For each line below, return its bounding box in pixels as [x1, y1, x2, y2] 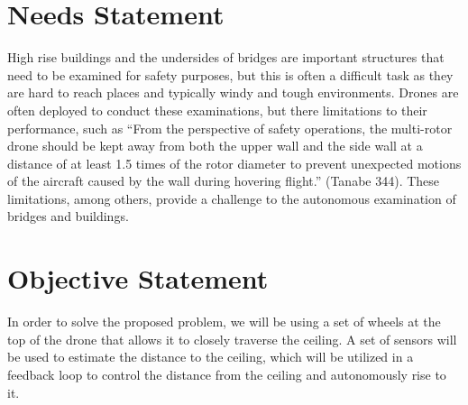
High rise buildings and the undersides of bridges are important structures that [7, 48, 445, 67]
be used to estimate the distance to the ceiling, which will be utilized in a [7, 347, 414, 366]
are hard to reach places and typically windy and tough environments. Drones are [7, 83, 459, 102]
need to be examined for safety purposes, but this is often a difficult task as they [7, 65, 454, 84]
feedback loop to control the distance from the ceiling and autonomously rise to [7, 364, 446, 383]
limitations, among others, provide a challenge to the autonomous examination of [7, 189, 456, 207]
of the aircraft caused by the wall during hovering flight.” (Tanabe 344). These [7, 171, 440, 190]
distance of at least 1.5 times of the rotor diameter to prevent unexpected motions [7, 153, 462, 172]
